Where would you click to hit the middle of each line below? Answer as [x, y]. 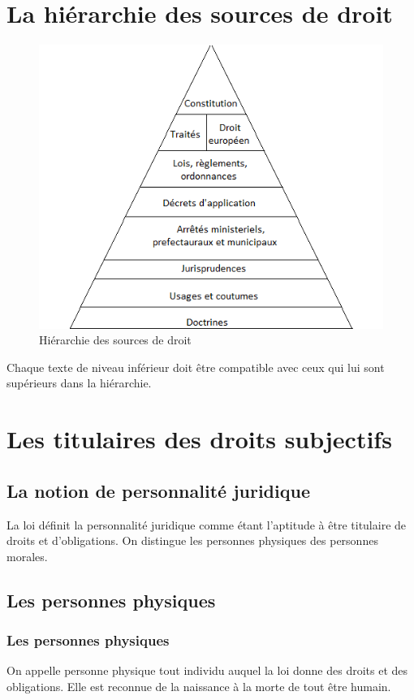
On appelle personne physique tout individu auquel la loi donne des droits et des [207, 670]
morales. [27, 556]
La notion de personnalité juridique [158, 490]
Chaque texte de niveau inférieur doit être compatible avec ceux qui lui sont [196, 367]
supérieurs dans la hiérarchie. [79, 383]
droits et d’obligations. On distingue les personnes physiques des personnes [192, 540]
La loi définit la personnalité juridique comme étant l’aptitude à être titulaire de [207, 524]
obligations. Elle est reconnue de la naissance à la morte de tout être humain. [199, 686]
